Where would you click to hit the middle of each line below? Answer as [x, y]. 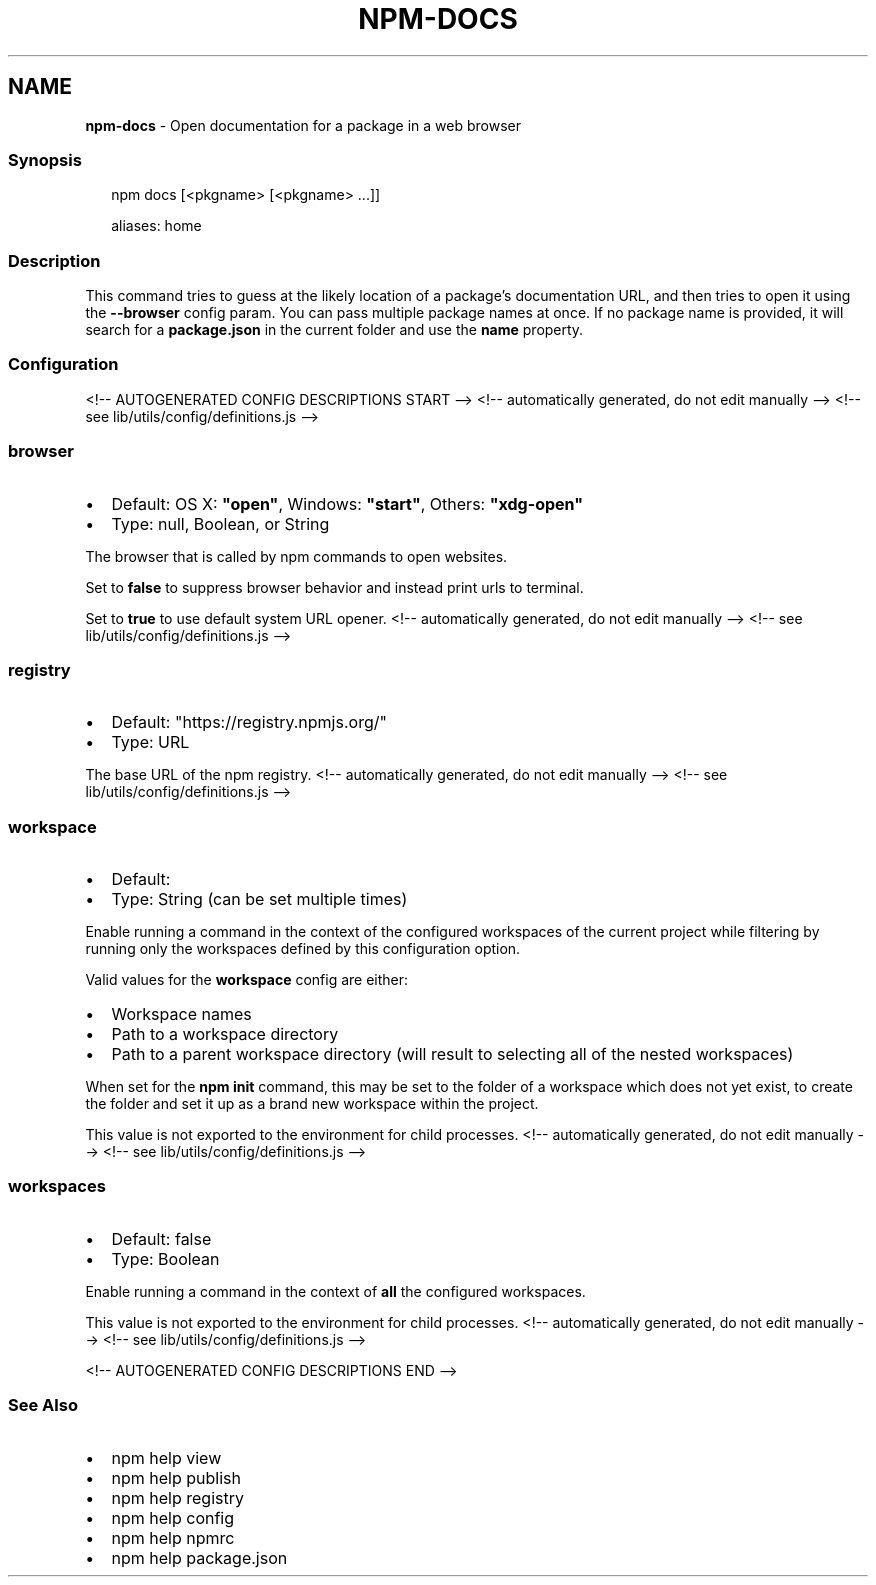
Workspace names [181, 1014]
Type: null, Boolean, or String [220, 523]
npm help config [173, 1517]
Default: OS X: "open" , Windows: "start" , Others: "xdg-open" [347, 503]
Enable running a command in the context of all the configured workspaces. [335, 1291]
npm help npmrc [173, 1537]
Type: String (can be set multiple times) [259, 899]
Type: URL [150, 742]
